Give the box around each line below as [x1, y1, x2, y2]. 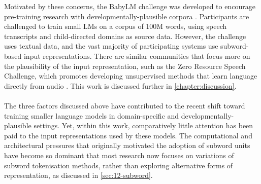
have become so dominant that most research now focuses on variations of [4, 150, 234, 160]
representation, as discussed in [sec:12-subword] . [4, 170, 153, 180]
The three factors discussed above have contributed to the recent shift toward [4, 100, 245, 111]
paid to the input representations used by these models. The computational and [4, 130, 252, 140]
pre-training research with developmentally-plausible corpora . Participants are [4, 11, 249, 21]
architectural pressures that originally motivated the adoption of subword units [4, 140, 250, 151]
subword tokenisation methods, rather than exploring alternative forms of [4, 160, 233, 170]
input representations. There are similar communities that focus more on [23, 50, 250, 61]
